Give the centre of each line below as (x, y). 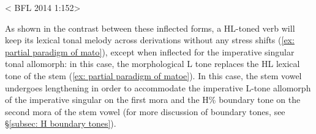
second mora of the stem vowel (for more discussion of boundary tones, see (145, 111)
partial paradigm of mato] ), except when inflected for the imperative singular (150, 51)
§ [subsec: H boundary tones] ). (61, 123)
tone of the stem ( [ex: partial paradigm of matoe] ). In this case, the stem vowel (153, 75)
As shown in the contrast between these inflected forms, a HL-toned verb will (150, 28)
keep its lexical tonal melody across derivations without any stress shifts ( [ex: (150, 40)
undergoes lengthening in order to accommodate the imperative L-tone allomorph (158, 87)
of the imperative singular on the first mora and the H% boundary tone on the (153, 100)
